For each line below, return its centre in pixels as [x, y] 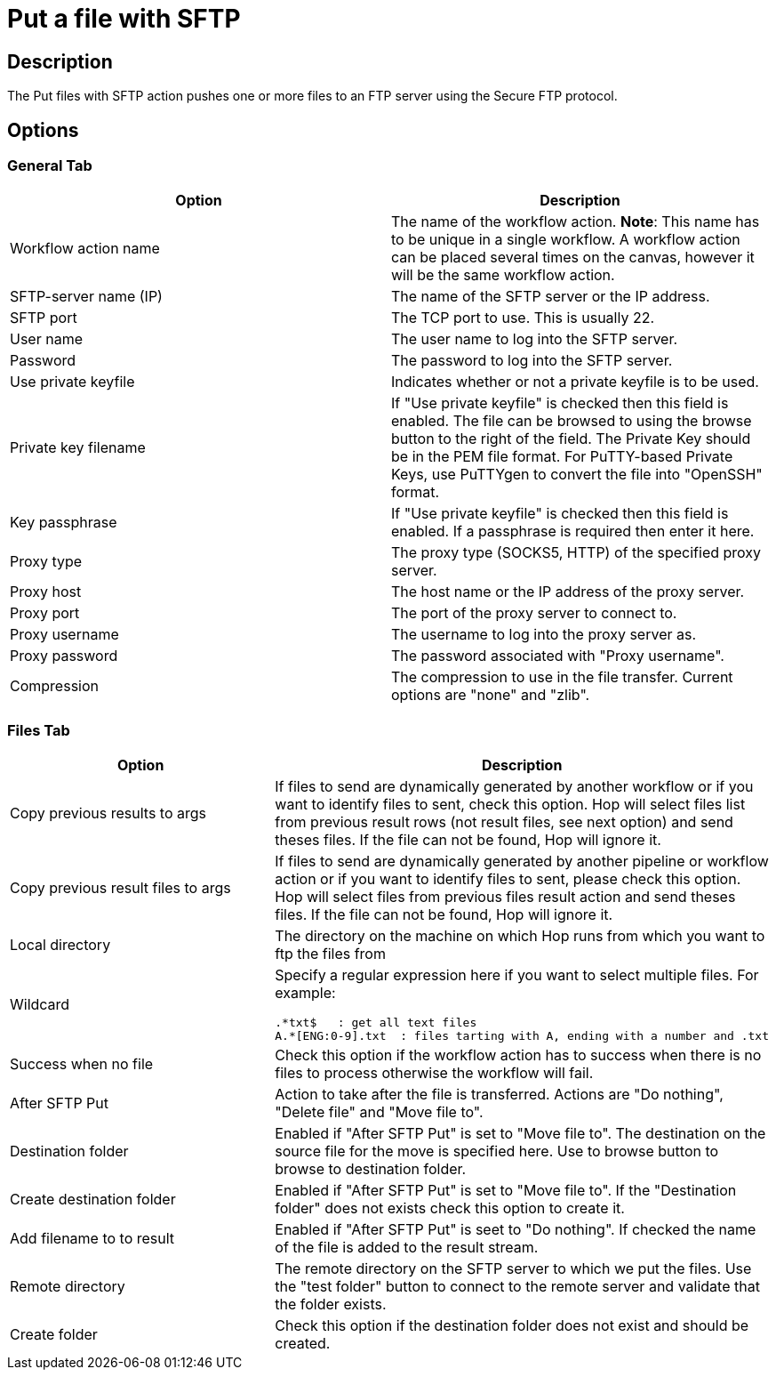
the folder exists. [331, 1305]
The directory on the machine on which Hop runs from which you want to [520, 936]
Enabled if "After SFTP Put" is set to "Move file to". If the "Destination [506, 1191]
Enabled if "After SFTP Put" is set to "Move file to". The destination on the [520, 1134]
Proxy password [64, 656]
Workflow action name [85, 249]
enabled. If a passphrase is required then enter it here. [573, 531]
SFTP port [44, 318]
